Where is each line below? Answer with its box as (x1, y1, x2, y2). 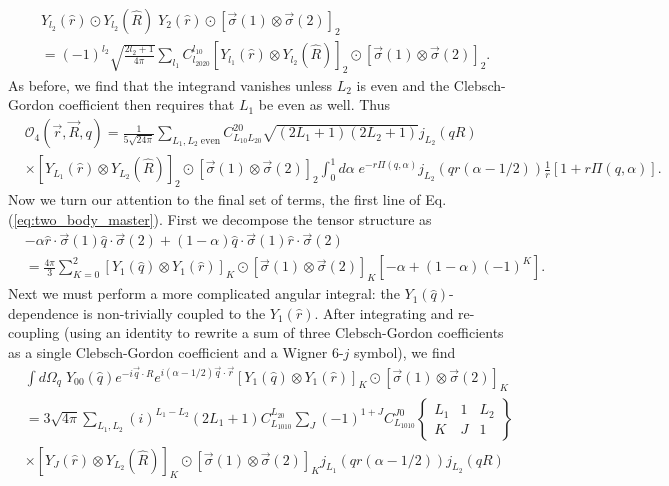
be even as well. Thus (258, 94, 390, 115)
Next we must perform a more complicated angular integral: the (8, 283, 400, 304)
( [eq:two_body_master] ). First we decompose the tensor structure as (8, 208, 432, 229)
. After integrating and (314, 302, 454, 323)
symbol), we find (354, 341, 456, 362)
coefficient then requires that (58, 94, 235, 115)
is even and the (356, 74, 450, 95)
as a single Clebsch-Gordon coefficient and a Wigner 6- (8, 341, 344, 362)
